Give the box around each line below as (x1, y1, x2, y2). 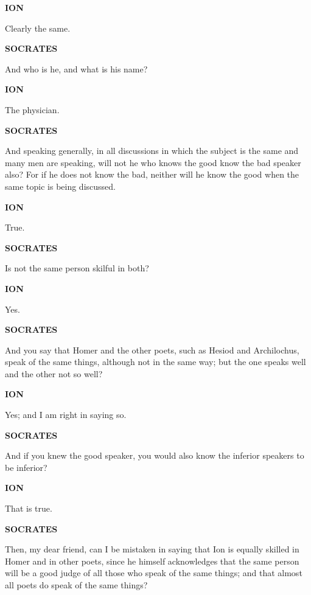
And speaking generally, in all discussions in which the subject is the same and (5, 144, 299, 157)
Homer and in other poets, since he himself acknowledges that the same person (5, 554, 299, 567)
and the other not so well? (5, 367, 103, 380)
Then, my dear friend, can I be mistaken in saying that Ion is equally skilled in (5, 543, 299, 555)
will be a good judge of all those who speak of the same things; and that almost (5, 566, 302, 579)
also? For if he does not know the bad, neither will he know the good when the (5, 168, 299, 181)
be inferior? (5, 461, 47, 473)
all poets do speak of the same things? (5, 579, 148, 591)
